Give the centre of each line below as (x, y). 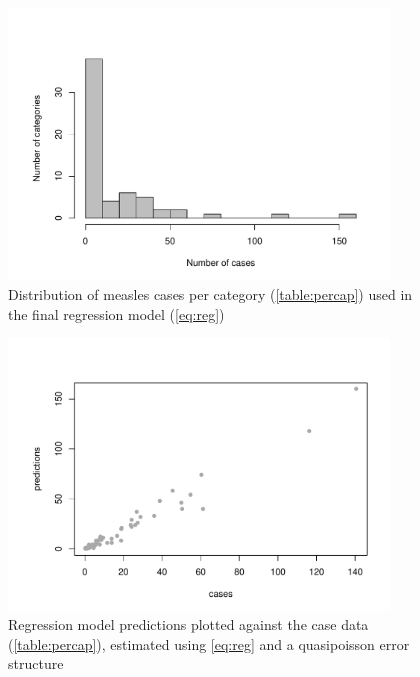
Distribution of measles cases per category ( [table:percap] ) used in (210, 294)
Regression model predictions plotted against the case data (188, 624)
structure (36, 663)
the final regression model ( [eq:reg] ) (116, 313)
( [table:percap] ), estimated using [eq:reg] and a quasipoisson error (209, 643)
